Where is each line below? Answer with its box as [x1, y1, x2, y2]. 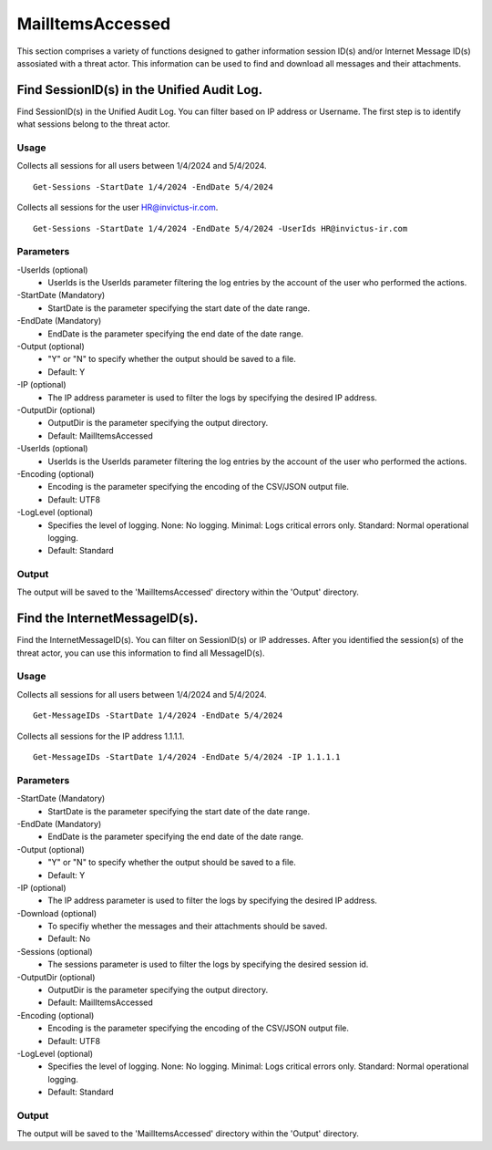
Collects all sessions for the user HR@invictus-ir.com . [16, 202, 219, 213]
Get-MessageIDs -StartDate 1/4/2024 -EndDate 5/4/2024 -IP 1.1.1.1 [33, 752, 341, 762]
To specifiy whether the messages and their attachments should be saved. [47, 921, 328, 932]
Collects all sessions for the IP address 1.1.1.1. [16, 730, 185, 741]
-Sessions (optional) [16, 946, 93, 957]
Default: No [47, 933, 91, 944]
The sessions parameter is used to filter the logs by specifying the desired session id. [47, 958, 369, 970]
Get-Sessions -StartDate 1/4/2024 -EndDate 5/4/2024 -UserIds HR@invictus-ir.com [33, 223, 408, 233]
